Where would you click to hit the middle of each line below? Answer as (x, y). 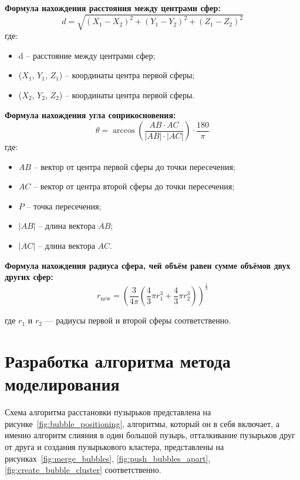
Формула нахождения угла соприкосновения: (90, 114)
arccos (124, 131)
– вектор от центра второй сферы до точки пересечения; (134, 186)
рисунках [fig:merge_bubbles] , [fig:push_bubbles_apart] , (108, 458)
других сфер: (29, 277)
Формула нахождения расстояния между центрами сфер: (113, 8)
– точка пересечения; (64, 206)
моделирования (62, 384)
